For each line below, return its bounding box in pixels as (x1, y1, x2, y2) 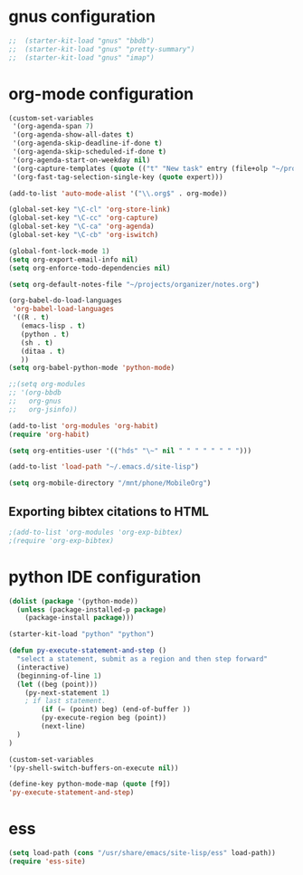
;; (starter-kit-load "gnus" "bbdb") (8, 36, 155, 45)
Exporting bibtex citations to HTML (8, 504, 210, 519)
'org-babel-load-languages (12, 305, 115, 314)
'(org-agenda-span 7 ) (12, 122, 94, 131)
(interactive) (16, 662, 70, 671)
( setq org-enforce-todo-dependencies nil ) (8, 263, 171, 272)
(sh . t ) (20, 338, 53, 347)
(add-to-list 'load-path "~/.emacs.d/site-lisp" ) (8, 462, 200, 471)
